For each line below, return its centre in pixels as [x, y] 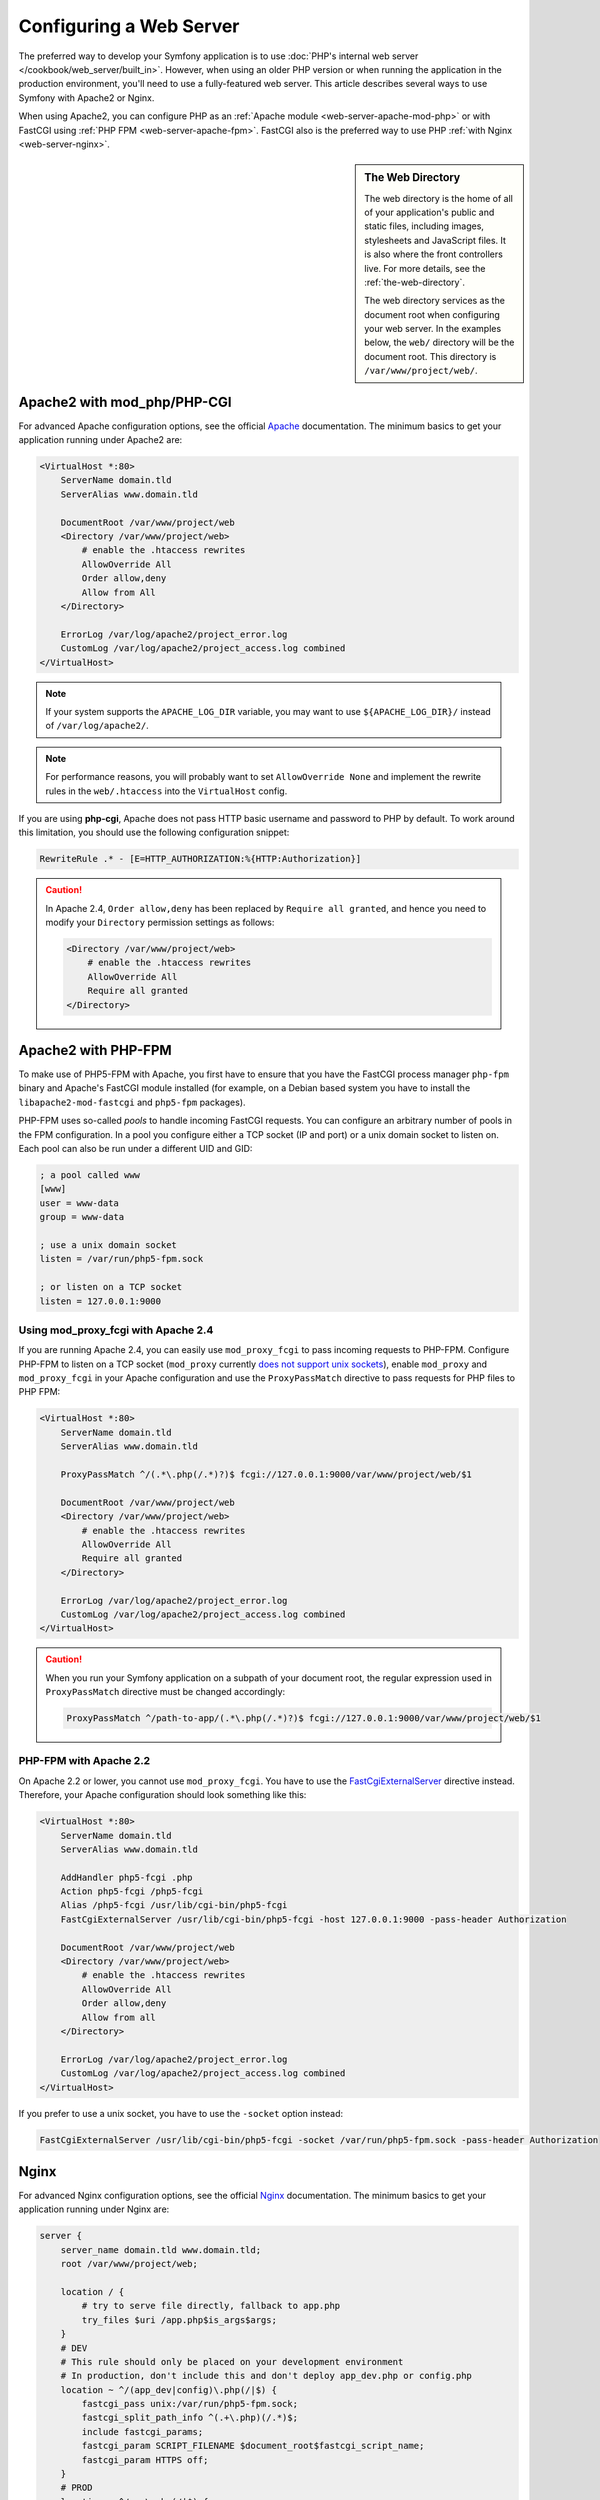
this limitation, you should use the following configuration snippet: [154, 832]
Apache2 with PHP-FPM [95, 1050]
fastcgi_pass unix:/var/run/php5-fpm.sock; [190, 2404]
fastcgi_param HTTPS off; [145, 2459]
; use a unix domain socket [108, 1244]
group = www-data [82, 1217]
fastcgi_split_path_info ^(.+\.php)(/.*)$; [190, 2418]
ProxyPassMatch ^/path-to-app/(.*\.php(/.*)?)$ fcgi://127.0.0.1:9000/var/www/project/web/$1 [304, 1718]
